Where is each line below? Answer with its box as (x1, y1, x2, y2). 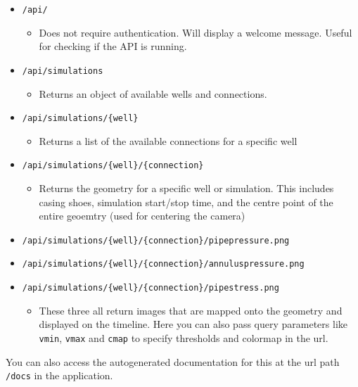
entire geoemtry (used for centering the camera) (39, 208, 245, 223)
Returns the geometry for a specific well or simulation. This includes (39, 181, 334, 195)
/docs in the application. (6, 368, 113, 383)
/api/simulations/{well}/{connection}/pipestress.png (22, 283, 279, 293)
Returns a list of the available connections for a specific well (39, 133, 298, 148)
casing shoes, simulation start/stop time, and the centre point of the (39, 194, 333, 209)
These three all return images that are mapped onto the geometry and (39, 303, 343, 317)
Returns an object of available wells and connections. (39, 86, 267, 101)
